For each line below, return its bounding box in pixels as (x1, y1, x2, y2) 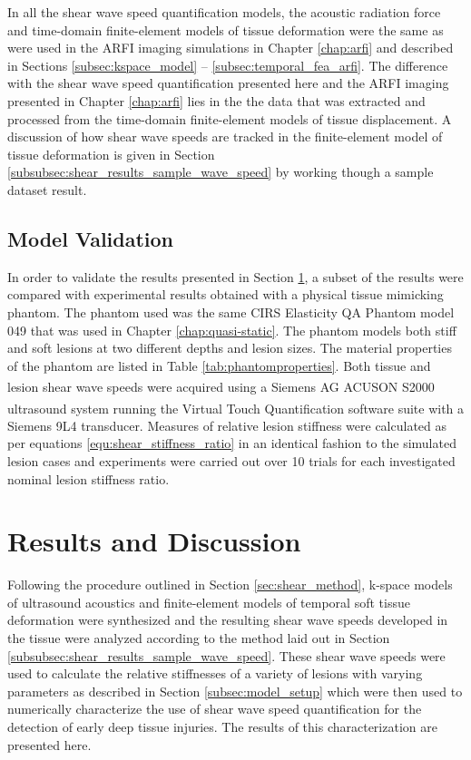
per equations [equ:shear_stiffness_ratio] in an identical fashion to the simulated (7, 434, 456, 453)
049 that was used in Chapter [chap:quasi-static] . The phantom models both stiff (7, 320, 456, 339)
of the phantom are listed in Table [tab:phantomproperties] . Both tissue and (7, 356, 431, 375)
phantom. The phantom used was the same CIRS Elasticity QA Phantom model (7, 302, 455, 321)
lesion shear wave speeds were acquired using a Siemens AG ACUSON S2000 (7, 376, 435, 395)
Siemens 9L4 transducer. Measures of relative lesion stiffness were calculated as (7, 415, 447, 434)
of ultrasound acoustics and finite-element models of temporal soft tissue (7, 592, 410, 611)
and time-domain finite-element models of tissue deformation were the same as (7, 20, 444, 39)
